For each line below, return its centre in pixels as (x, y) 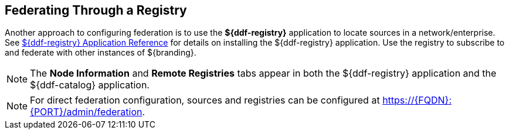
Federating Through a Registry (96, 10)
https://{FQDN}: (417, 100)
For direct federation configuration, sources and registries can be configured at (205, 100)
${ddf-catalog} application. (90, 85)
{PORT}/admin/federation (86, 112)
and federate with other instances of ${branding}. (101, 53)
